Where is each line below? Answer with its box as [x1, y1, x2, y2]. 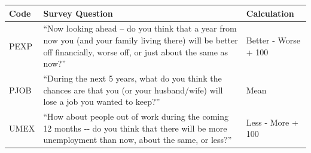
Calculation [246, 7, 294, 19]
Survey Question [43, 7, 113, 19]
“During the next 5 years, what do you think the [43, 71, 222, 84]
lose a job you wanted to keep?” [43, 95, 160, 108]
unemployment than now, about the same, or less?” [43, 133, 232, 146]
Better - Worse [246, 33, 300, 46]
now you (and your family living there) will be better [43, 33, 238, 46]
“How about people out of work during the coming [43, 110, 229, 122]
